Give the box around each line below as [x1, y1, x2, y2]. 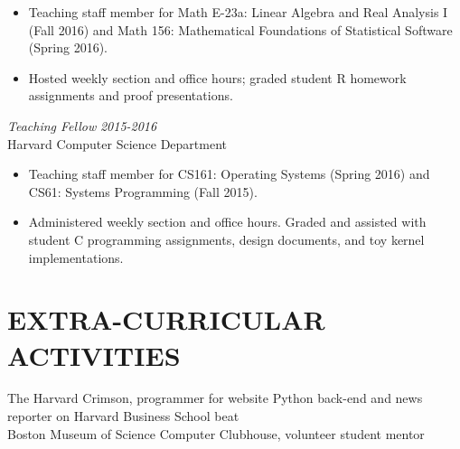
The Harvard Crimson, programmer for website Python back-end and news [7, 388, 423, 407]
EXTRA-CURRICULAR [7, 301, 325, 338]
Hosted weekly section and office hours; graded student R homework [28, 68, 407, 87]
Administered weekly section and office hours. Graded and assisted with [28, 212, 427, 231]
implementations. [28, 248, 124, 267]
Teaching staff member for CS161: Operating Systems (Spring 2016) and [28, 164, 430, 183]
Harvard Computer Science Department [7, 134, 228, 153]
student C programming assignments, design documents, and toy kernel [28, 229, 425, 248]
